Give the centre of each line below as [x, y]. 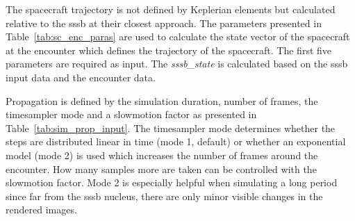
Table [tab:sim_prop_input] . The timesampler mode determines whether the [171, 128]
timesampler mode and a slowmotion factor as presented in [131, 114]
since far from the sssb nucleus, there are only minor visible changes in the [164, 196]
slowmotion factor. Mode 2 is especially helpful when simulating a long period [172, 182]
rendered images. [41, 210]
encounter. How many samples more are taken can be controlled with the [161, 169]
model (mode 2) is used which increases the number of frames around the [162, 155]
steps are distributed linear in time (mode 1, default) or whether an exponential [176, 141]
